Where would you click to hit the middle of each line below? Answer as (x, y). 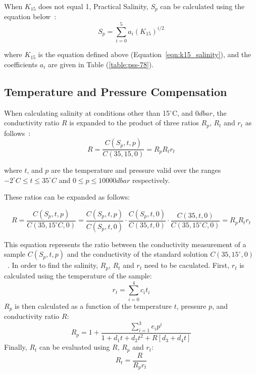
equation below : (30, 16)
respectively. (151, 180)
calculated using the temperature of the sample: (78, 275)
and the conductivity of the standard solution (137, 254)
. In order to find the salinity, (53, 265)
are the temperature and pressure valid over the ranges (136, 170)
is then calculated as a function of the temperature (93, 306)
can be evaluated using (75, 347)
